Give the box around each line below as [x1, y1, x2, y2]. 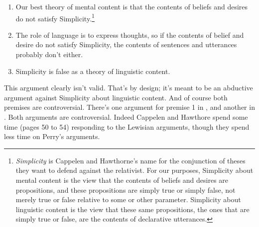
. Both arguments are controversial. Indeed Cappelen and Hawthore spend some [4, 112, 248, 122]
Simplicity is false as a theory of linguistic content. [15, 66, 170, 76]
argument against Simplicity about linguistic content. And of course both [4, 92, 228, 102]
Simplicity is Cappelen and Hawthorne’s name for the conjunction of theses [15, 155, 246, 165]
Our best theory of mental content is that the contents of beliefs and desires [15, 1, 248, 11]
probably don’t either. [15, 49, 83, 60]
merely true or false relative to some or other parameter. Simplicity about [15, 194, 241, 205]
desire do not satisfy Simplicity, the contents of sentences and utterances [15, 39, 237, 50]
